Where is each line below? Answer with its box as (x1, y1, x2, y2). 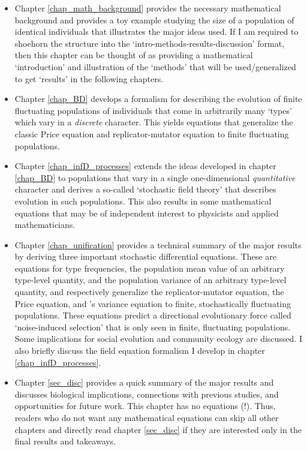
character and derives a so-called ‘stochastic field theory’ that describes (14, 183, 276, 196)
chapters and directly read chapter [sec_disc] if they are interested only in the (14, 423, 302, 435)
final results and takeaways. (14, 435, 116, 447)
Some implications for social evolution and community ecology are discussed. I (14, 332, 302, 345)
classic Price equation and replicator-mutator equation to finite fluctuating (14, 127, 289, 140)
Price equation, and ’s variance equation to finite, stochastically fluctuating (14, 297, 291, 309)
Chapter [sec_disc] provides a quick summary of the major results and (14, 376, 274, 389)
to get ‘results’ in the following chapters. (14, 72, 164, 85)
